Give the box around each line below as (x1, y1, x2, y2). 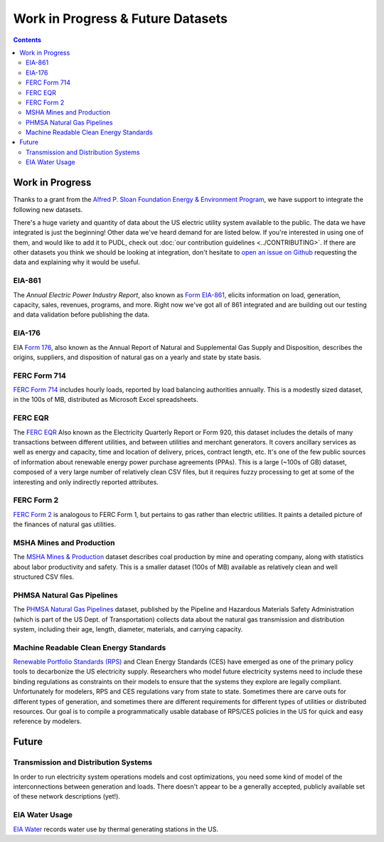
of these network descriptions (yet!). (13, 792, 121, 801)
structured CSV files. (13, 572, 75, 581)
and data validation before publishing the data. (13, 310, 150, 319)
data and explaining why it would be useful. (13, 258, 141, 267)
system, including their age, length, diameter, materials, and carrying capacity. (13, 624, 243, 633)
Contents (13, 36, 42, 44)
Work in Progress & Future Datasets (13, 11, 228, 26)
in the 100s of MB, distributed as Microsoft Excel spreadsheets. (13, 395, 198, 404)
